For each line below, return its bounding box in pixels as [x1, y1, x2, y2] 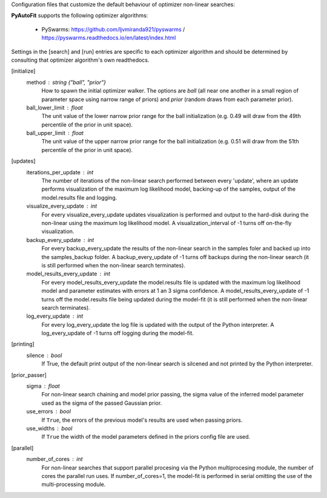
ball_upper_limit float [26, 129, 84, 137]
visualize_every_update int [26, 203, 97, 210]
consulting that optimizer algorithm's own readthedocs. [11, 56, 150, 64]
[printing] [11, 341, 35, 348]
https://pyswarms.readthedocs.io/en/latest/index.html [41, 34, 176, 42]
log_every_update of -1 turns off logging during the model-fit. [41, 330, 194, 337]
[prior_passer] [11, 371, 47, 378]
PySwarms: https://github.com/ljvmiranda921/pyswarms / [41, 25, 185, 33]
